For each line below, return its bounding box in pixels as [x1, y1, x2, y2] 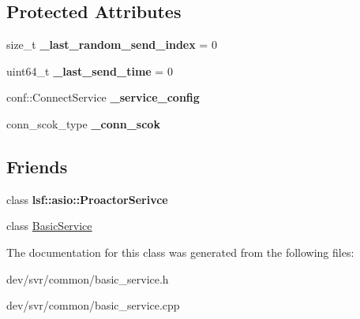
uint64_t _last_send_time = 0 [6, 62, 173, 79]
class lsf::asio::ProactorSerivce [6, 191, 168, 207]
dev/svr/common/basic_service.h [6, 270, 169, 287]
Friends [6, 154, 68, 178]
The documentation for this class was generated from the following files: [6, 243, 354, 260]
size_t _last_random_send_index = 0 [6, 36, 217, 53]
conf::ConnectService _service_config [6, 89, 200, 106]
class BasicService [6, 217, 92, 234]
